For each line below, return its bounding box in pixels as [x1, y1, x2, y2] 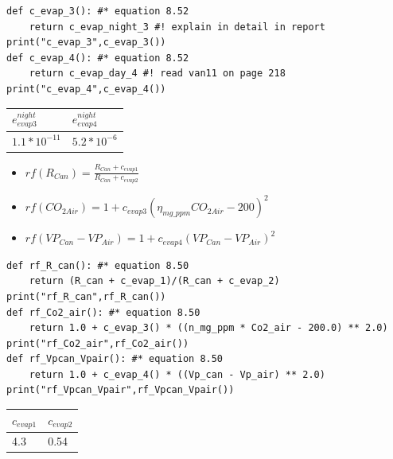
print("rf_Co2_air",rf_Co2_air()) [6, 337, 189, 349]
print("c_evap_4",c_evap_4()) [6, 83, 166, 95]
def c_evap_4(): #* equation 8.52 [6, 52, 189, 64]
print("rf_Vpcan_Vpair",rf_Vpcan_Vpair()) [6, 384, 235, 396]
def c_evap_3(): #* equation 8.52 [6, 6, 189, 17]
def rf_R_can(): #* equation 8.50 [6, 259, 189, 271]
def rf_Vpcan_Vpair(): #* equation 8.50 [6, 353, 224, 365]
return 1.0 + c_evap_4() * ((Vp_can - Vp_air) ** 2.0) [29, 368, 325, 380]
